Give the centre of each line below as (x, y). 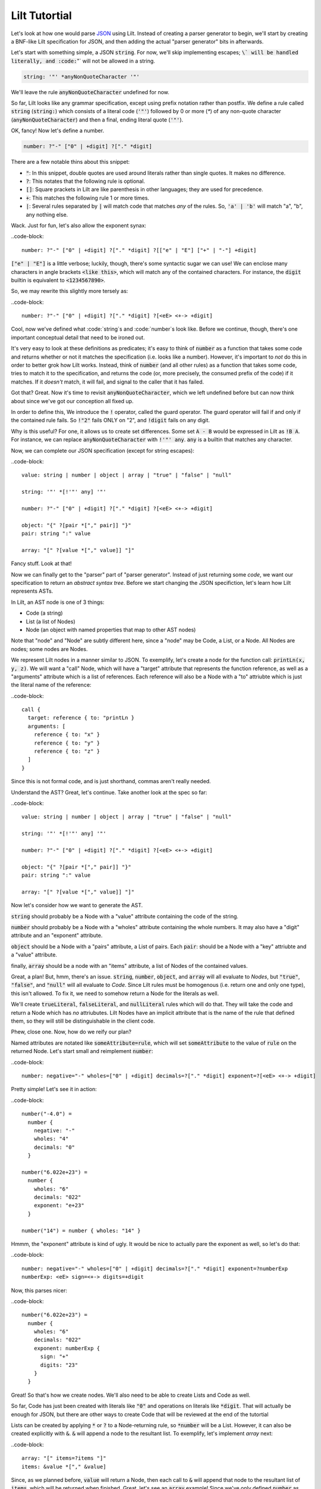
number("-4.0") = (47, 1114)
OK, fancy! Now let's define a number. (57, 130)
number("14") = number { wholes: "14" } (81, 1231)
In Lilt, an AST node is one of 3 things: (58, 602)
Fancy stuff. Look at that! (41, 563)
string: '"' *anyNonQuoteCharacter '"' (81, 77)
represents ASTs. (32, 591)
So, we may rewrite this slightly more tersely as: (70, 291)
